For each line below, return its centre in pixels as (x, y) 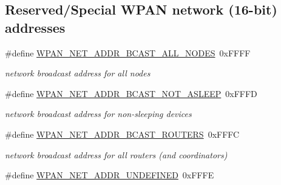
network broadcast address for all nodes (78, 73)
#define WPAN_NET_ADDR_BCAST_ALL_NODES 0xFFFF (128, 52)
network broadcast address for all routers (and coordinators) (116, 154)
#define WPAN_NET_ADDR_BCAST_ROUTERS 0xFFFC (122, 134)
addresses (35, 27)
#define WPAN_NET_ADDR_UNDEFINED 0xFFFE (110, 175)
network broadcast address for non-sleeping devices (98, 114)
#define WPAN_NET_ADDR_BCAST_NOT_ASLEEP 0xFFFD (131, 93)
